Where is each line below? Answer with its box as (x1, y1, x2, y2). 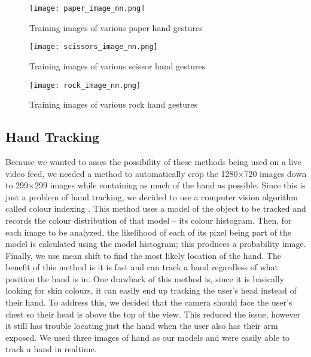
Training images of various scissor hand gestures (29, 59, 206, 72)
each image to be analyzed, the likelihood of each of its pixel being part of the (5, 225, 292, 238)
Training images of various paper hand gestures (29, 21, 203, 33)
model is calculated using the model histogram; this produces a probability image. (5, 237, 306, 250)
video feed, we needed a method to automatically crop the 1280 (5, 167, 238, 179)
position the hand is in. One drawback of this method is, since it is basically (5, 272, 285, 285)
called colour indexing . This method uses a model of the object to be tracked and (5, 202, 306, 215)
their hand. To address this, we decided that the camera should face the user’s (5, 296, 292, 309)
